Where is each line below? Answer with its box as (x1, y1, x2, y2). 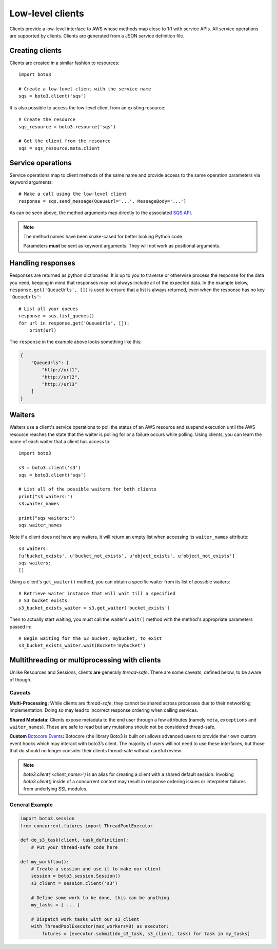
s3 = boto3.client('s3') (18, 465, 81, 471)
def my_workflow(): (20, 859, 69, 865)
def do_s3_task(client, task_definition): (20, 837, 129, 843)
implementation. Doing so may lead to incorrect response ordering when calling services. (9, 707, 199, 713)
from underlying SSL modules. (23, 786, 88, 792)
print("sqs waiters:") (18, 515, 76, 521)
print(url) (29, 328, 57, 333)
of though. (9, 676, 32, 682)
